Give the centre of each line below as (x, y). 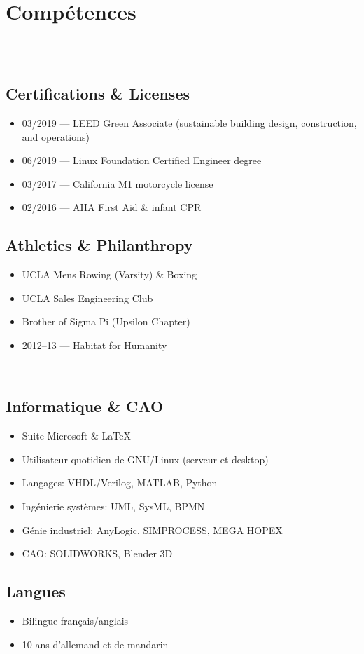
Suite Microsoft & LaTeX (76, 436)
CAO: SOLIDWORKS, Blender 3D (97, 553)
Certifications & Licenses (98, 94)
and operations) (56, 136)
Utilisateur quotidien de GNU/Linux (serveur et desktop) (145, 459)
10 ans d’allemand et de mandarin (95, 644)
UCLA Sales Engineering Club (87, 298)
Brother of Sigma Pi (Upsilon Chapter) (106, 321)
